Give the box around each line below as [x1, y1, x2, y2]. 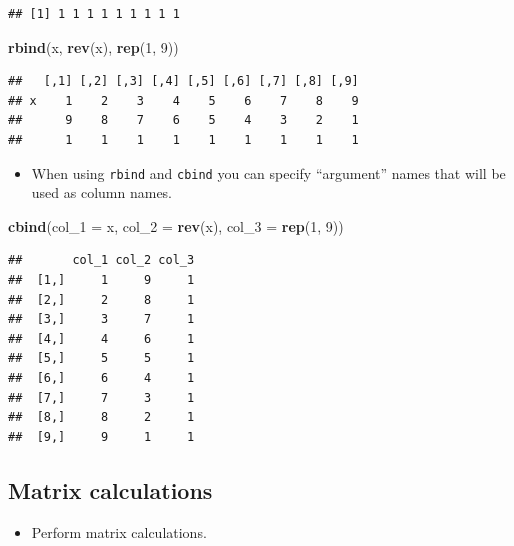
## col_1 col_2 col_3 [8, 253, 195, 268]
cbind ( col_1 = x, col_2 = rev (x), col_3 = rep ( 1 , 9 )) [8, 215, 344, 236]
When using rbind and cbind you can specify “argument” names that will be [31, 162, 506, 183]
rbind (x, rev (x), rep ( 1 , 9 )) [8, 36, 179, 57]
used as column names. [31, 182, 173, 203]
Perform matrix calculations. [31, 521, 207, 542]
